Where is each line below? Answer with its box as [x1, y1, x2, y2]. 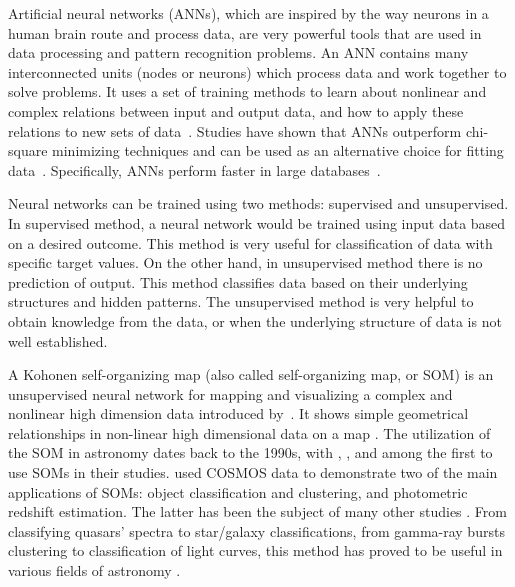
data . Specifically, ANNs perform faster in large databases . [8, 159, 381, 180]
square [8, 140, 48, 161]
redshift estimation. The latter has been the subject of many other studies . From [8, 501, 507, 522]
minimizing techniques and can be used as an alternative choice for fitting [52, 140, 504, 161]
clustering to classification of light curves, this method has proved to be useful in [8, 540, 503, 561]
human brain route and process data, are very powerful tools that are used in [8, 22, 482, 43]
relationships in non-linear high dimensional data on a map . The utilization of [8, 422, 491, 443]
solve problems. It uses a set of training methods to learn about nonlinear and [8, 81, 487, 102]
